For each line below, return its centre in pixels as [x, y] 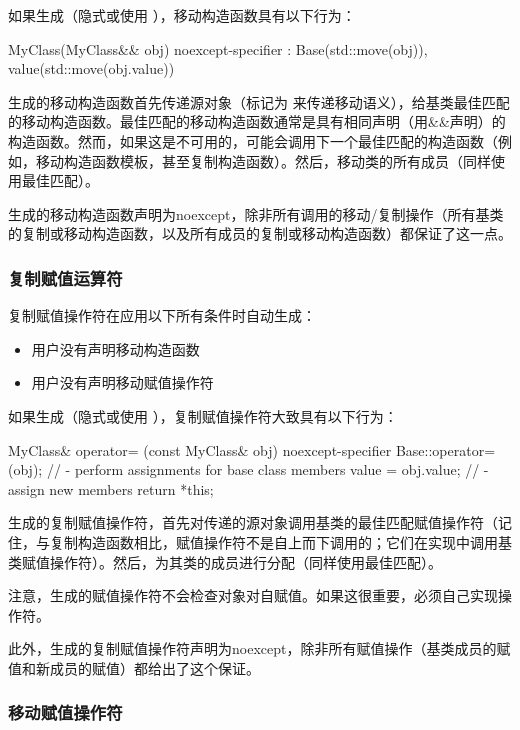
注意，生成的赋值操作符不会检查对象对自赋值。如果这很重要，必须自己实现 [253, 595]
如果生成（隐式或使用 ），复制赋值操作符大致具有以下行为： [203, 415]
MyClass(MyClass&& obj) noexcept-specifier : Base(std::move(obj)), [218, 48]
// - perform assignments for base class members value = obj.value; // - [267, 469]
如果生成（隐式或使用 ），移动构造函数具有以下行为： [182, 15]
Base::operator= [445, 449]
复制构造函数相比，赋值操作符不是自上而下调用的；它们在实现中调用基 [280, 541]
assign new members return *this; [111, 488]
